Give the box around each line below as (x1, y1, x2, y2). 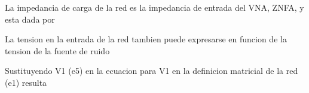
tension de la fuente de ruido (5, 44, 110, 57)
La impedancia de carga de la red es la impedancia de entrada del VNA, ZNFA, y (5, 1, 304, 13)
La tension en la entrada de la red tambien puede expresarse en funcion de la (5, 33, 287, 45)
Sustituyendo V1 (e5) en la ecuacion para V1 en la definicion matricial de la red (5, 64, 298, 77)
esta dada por (5, 13, 55, 25)
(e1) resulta (5, 76, 47, 88)
